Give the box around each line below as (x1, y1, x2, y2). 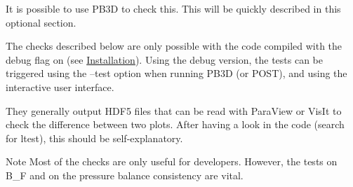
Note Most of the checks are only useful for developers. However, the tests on (6, 154, 338, 169)
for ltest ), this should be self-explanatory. (6, 130, 183, 145)
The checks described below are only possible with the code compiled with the (6, 39, 342, 53)
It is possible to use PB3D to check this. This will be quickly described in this (6, 1, 341, 15)
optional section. (6, 15, 76, 29)
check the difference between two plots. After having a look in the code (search (6, 117, 345, 132)
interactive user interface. (6, 79, 114, 94)
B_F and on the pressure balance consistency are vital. (6, 167, 244, 182)
